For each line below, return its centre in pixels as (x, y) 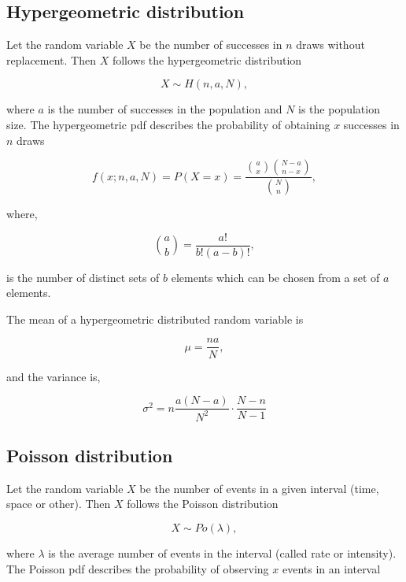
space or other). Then (59, 504)
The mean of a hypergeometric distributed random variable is (155, 319)
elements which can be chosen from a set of (275, 277)
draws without (330, 44)
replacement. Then (51, 59)
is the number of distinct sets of (83, 277)
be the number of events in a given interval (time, (259, 488)
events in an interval (331, 568)
